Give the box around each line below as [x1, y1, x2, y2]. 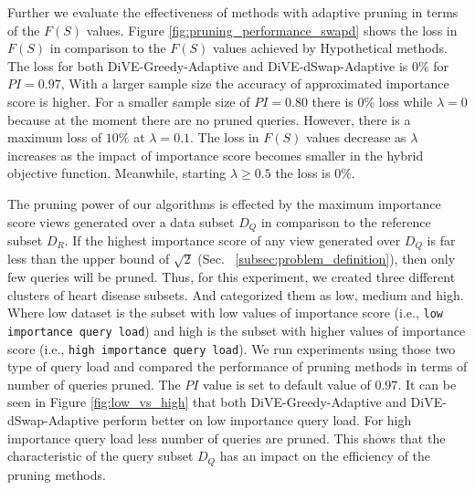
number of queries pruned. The [7, 374, 181, 393]
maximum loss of [7, 128, 102, 147]
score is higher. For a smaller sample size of [7, 91, 250, 110]
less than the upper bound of [7, 249, 170, 268]
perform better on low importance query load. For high [102, 410, 412, 429]
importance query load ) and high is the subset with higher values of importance [7, 320, 466, 339]
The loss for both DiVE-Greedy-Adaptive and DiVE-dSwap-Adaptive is [7, 56, 408, 75]
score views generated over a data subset [7, 212, 235, 231]
